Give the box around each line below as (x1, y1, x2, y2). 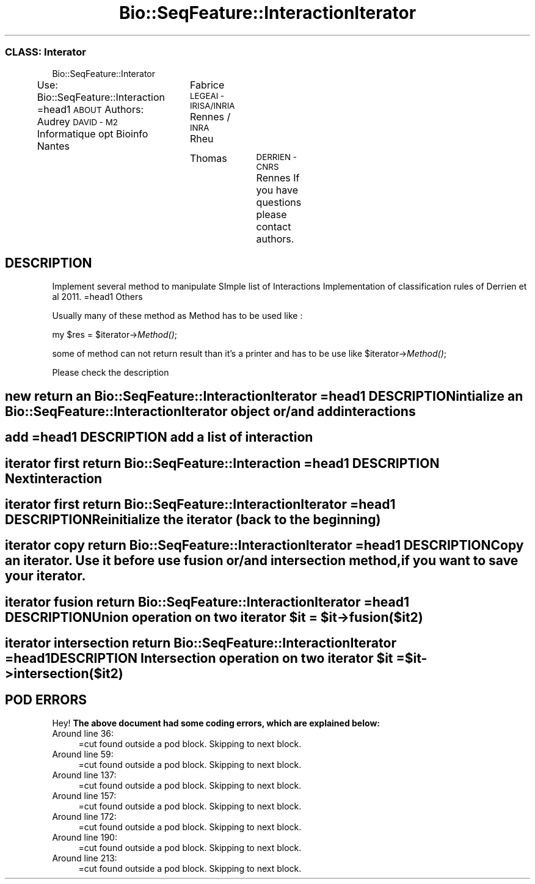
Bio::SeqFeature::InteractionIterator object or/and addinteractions (5, 403, 416, 419)
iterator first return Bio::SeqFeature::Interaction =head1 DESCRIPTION (5, 455, 440, 471)
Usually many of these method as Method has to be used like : (52, 310, 303, 321)
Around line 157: (52, 791, 117, 802)
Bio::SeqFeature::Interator (52, 68, 155, 79)
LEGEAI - (189, 90, 225, 101)
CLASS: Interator (5, 46, 86, 59)
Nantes (37, 139, 70, 152)
